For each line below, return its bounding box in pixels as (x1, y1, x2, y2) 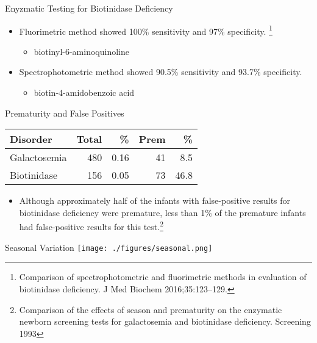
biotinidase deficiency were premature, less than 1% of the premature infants (19, 206, 306, 218)
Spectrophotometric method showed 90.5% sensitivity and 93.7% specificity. (19, 65, 302, 78)
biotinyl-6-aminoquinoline (34, 45, 129, 57)
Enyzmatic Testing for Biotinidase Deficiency (5, 2, 173, 14)
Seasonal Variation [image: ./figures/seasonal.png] (5, 240, 213, 253)
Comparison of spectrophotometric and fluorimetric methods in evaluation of (19, 270, 307, 283)
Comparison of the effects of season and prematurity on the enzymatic (19, 303, 282, 316)
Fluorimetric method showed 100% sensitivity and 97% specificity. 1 (19, 23, 272, 37)
